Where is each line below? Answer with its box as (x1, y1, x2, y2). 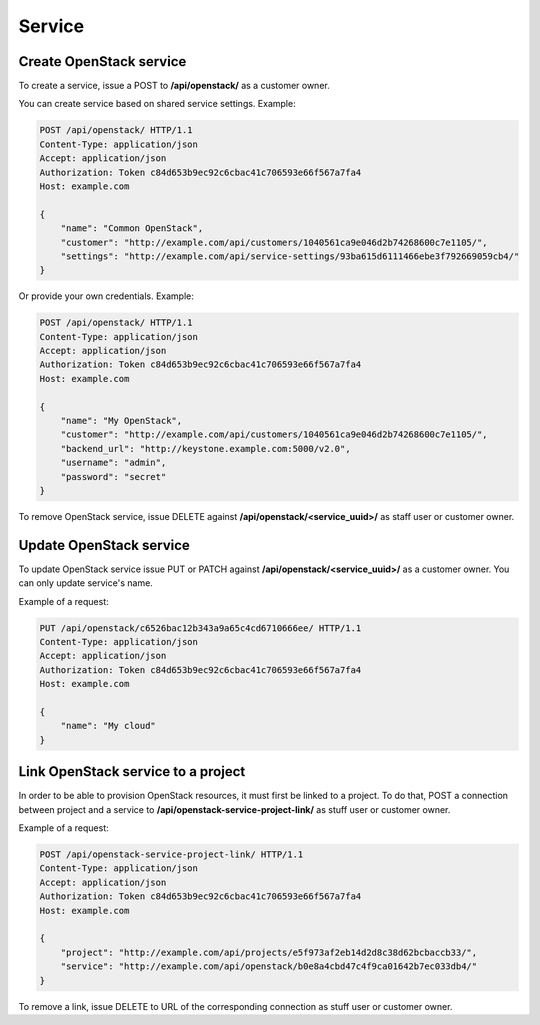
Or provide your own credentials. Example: (18, 290, 194, 302)
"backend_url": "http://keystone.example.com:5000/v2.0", (60, 443, 351, 454)
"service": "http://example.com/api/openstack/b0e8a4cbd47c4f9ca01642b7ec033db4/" (60, 961, 478, 972)
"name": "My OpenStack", (60, 415, 183, 427)
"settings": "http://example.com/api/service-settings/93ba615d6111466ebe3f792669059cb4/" (60, 250, 520, 262)
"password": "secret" (60, 471, 167, 482)
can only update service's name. (18, 577, 154, 589)
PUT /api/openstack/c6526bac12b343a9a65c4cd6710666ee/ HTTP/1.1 (39, 622, 362, 634)
